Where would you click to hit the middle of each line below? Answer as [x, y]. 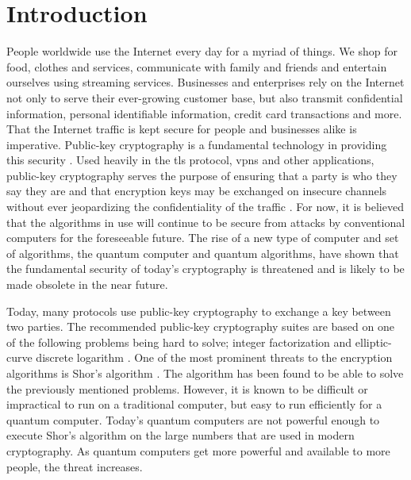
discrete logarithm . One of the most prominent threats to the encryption [214, 357]
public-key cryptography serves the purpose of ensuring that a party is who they [202, 175]
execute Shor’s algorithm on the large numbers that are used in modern [181, 435]
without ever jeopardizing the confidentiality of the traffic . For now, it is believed [205, 207]
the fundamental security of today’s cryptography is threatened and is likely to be [205, 269]
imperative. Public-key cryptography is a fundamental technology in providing [197, 144]
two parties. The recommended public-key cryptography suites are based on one [200, 326]
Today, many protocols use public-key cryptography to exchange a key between [199, 311]
